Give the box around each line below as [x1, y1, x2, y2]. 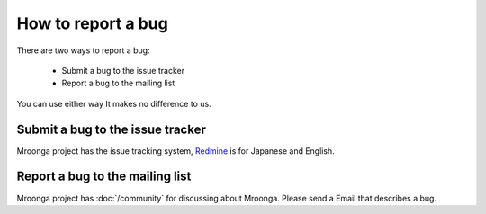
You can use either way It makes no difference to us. [16, 98, 211, 109]
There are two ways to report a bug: [16, 45, 150, 56]
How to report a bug [16, 13, 168, 33]
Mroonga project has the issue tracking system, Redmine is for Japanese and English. [16, 145, 335, 156]
